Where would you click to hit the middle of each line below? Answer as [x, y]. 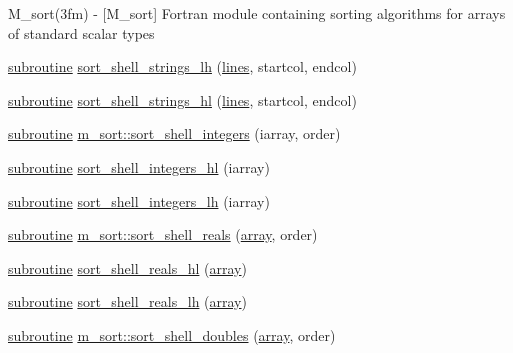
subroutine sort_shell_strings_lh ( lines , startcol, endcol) [182, 66]
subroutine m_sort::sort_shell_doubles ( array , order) [172, 334]
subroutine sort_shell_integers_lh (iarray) [139, 200]
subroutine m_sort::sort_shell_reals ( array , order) [163, 234]
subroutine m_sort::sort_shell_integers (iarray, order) [174, 133]
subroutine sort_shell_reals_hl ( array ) [127, 267]
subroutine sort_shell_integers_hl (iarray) [139, 166]
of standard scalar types [81, 32]
